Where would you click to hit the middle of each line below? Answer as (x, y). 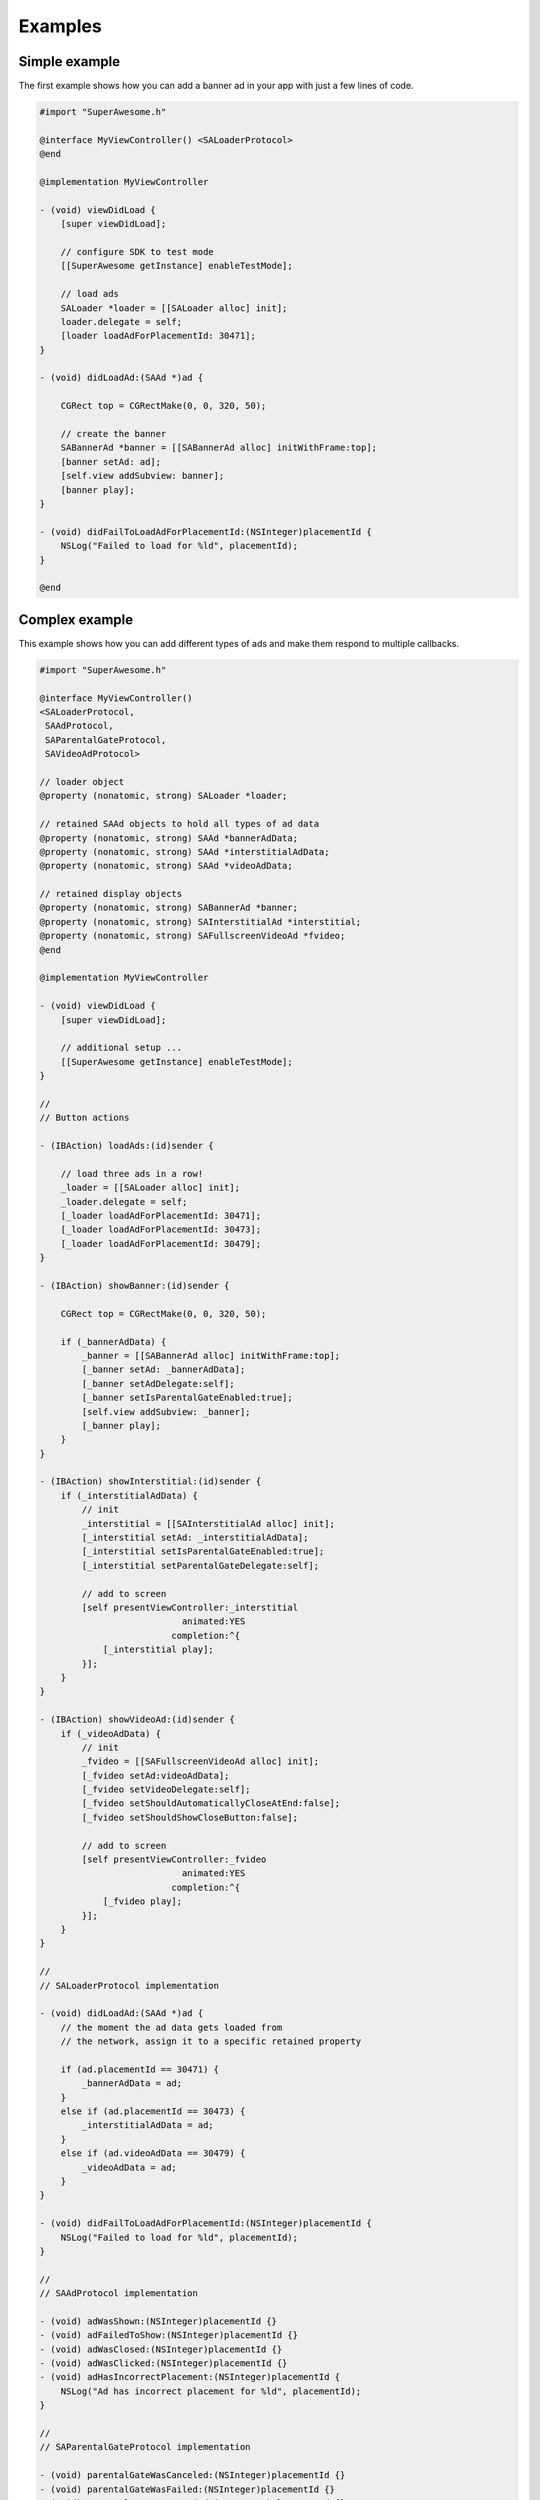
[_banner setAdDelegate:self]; (158, 1383)
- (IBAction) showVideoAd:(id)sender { (137, 1719)
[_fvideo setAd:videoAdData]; (155, 1775)
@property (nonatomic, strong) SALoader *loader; (163, 796)
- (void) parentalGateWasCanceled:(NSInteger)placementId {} (192, 2475)
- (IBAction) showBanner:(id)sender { (134, 1285)
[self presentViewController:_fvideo (174, 1859)
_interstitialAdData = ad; (147, 2125)
